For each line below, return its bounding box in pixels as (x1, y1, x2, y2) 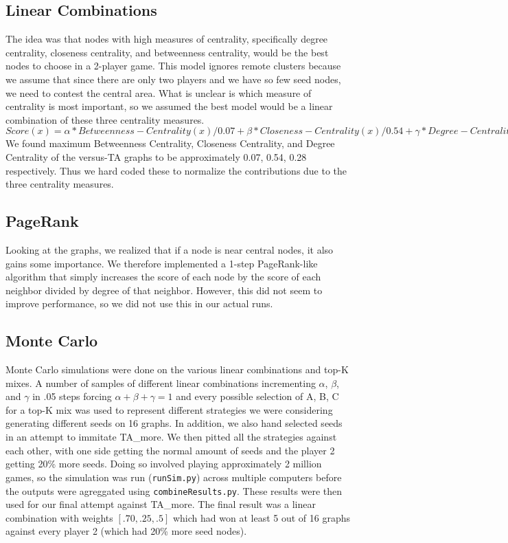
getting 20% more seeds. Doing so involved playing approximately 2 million (5, 456, 322, 471)
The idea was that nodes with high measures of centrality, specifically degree (5, 32, 328, 46)
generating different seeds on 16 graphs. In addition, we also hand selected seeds (5, 416, 343, 430)
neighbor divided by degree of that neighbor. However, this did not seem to (5, 282, 323, 297)
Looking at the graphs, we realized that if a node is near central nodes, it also (5, 242, 334, 256)
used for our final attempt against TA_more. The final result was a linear (5, 497, 316, 511)
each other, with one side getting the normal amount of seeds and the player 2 (5, 443, 335, 457)
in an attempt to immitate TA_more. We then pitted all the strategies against (5, 430, 337, 444)
